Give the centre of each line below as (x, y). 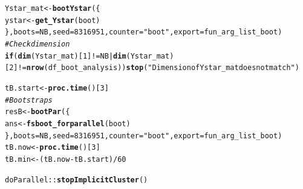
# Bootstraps (29, 100)
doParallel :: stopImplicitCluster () (77, 180)
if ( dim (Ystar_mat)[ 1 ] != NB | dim (66, 56)
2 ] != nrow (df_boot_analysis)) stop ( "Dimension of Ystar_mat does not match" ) (154, 68)
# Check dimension (37, 44)
